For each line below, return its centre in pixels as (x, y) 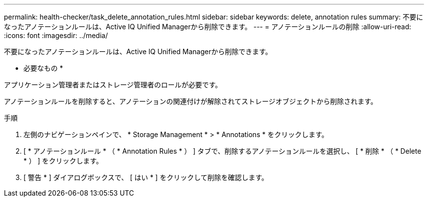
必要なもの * (43, 68)
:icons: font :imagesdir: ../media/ (56, 35)
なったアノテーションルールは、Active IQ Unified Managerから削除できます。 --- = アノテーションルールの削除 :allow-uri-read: (208, 27)
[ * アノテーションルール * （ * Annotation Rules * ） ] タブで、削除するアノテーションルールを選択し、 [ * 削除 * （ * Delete (223, 151)
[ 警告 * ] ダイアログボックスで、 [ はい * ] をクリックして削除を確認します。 (146, 177)
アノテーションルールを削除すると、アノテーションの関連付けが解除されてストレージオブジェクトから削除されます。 (191, 101)
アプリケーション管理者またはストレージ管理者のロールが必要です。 (113, 85)
